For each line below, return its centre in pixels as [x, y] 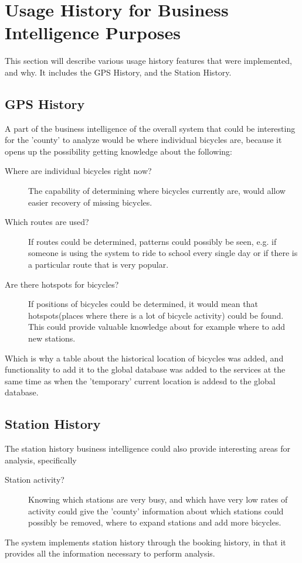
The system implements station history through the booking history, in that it [145, 542]
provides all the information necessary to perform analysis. [110, 553]
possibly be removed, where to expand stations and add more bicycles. [155, 522]
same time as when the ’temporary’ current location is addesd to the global [140, 381]
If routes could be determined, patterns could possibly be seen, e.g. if [152, 241]
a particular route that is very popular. [99, 265]
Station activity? [35, 480]
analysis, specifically [41, 460]
